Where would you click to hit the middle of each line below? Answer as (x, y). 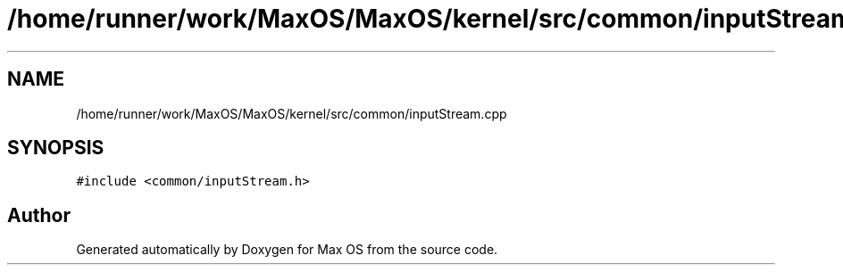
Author (39, 215)
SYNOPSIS (56, 148)
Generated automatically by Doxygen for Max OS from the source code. (287, 250)
